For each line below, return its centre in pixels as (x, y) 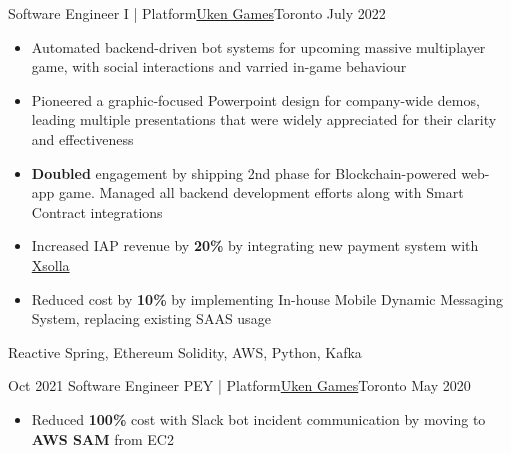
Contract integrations (97, 211)
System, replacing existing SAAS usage (151, 318)
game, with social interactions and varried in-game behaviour (219, 66)
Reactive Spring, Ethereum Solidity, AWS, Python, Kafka (185, 351)
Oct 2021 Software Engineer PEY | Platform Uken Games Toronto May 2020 (239, 385)
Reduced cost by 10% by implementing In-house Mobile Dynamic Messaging (267, 298)
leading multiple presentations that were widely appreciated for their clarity (264, 119)
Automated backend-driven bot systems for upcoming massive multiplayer (258, 46)
